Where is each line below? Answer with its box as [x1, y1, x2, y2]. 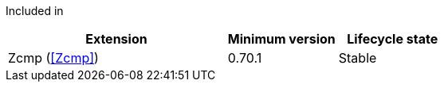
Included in [6, 4, 64, 17]
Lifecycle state [347, 31, 438, 47]
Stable [338, 50, 377, 66]
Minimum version [227, 31, 336, 47]
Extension [85, 31, 147, 47]
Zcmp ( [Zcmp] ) [8, 50, 99, 66]
